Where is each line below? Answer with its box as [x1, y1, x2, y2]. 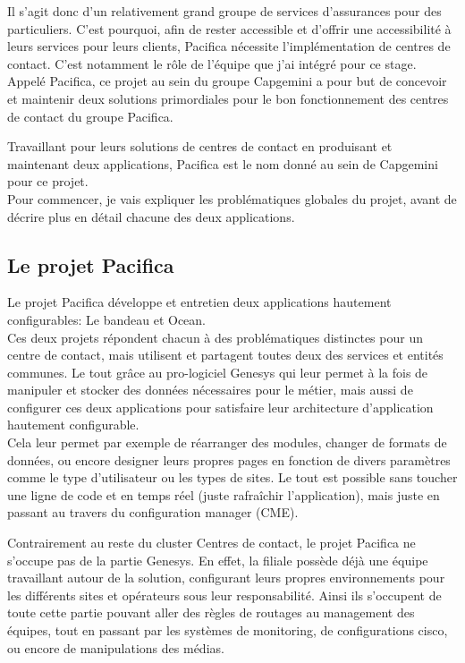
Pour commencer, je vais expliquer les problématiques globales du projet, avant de [7, 189, 457, 208]
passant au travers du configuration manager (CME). [7, 503, 299, 522]
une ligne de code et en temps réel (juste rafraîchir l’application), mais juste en [7, 485, 440, 504]
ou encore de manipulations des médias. [7, 638, 224, 657]
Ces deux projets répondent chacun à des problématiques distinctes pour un [7, 327, 423, 346]
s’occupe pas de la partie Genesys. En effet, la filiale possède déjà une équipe [7, 550, 428, 569]
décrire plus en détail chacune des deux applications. [7, 207, 295, 225]
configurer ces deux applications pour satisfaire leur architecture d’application [7, 397, 434, 416]
